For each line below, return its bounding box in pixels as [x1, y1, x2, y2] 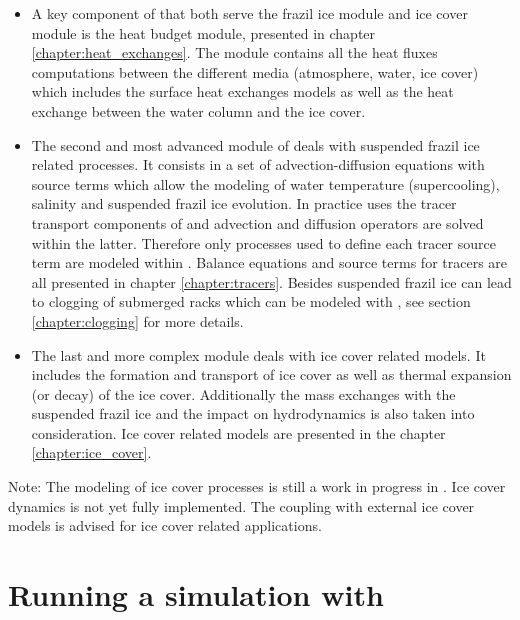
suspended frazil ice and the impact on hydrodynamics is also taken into [31, 403, 475, 424]
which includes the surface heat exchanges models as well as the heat [31, 81, 454, 102]
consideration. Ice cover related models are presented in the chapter [31, 422, 446, 443]
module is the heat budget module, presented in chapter [31, 22, 376, 43]
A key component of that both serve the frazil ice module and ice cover [31, 3, 468, 23]
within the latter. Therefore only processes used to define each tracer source [31, 232, 496, 253]
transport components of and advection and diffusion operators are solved [31, 212, 484, 233]
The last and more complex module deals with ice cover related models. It [31, 344, 486, 365]
